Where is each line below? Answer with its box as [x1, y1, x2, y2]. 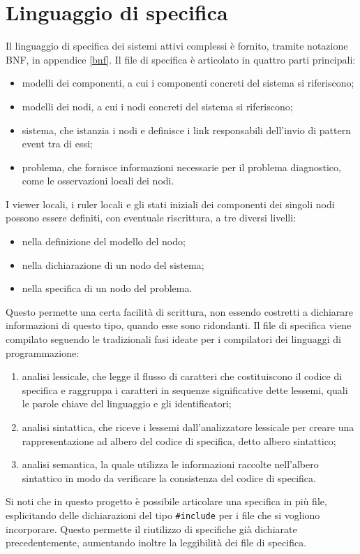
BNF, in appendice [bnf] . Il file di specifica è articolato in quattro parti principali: [6, 52, 356, 66]
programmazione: [6, 345, 80, 360]
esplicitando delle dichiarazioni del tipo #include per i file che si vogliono [6, 507, 320, 522]
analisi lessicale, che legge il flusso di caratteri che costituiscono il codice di [22, 369, 343, 384]
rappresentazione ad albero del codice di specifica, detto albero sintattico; [22, 433, 336, 448]
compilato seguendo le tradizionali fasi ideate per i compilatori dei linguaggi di [6, 332, 341, 347]
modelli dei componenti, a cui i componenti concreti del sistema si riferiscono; [22, 75, 354, 90]
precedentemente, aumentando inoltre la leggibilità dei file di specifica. [6, 535, 307, 550]
